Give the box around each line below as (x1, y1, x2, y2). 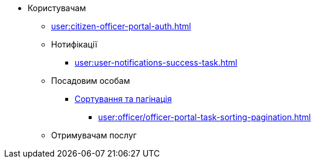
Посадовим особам (51, 76, 130, 86)
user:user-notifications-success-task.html (75, 57, 237, 67)
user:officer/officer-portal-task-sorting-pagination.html (98, 112, 311, 122)
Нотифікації (51, 39, 98, 49)
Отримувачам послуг (51, 130, 137, 140)
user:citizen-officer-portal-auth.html (51, 21, 191, 31)
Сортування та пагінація (75, 94, 172, 104)
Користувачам (28, 3, 86, 13)
